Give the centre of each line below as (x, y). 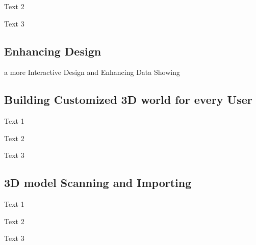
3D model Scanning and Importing (98, 183)
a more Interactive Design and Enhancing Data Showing (92, 72)
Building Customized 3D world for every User (128, 100)
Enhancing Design (53, 51)
